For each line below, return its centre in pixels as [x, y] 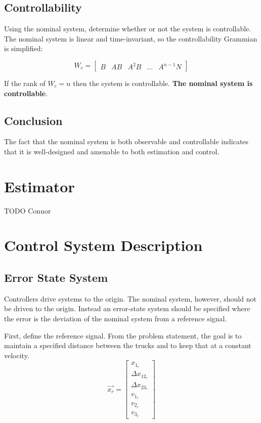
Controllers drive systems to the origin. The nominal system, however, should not [130, 298]
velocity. [17, 355]
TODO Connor [28, 210]
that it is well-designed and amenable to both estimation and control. [112, 151]
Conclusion [33, 120]
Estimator [39, 186]
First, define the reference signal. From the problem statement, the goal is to [123, 335]
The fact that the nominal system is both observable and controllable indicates [126, 141]
